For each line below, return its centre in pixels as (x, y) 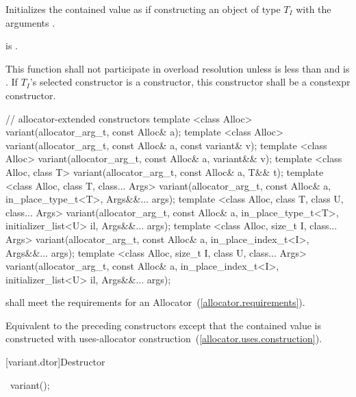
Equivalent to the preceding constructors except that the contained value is (163, 325)
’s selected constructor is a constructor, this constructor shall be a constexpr (190, 82)
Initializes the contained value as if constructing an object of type (143, 9)
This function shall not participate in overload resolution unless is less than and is (178, 68)
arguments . (30, 22)
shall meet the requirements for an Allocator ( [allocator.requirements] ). (155, 302)
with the (314, 9)
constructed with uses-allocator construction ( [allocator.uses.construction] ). (164, 338)
